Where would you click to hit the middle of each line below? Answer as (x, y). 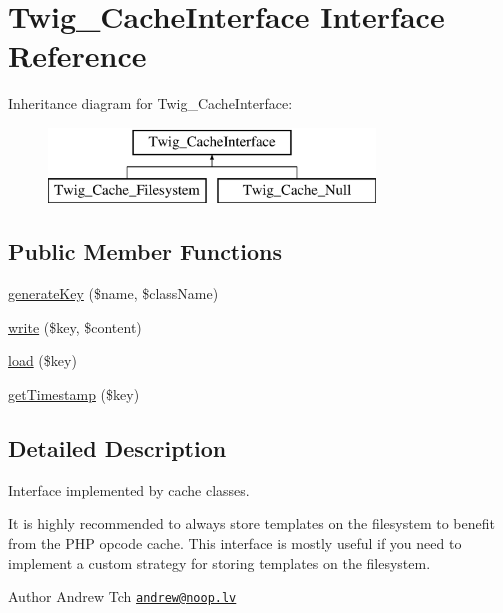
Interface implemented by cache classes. (129, 489)
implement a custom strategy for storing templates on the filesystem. (219, 562)
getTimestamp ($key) (74, 394)
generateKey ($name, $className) (113, 293)
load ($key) (42, 360)
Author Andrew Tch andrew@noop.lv (122, 596)
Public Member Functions (145, 251)
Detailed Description (117, 448)
